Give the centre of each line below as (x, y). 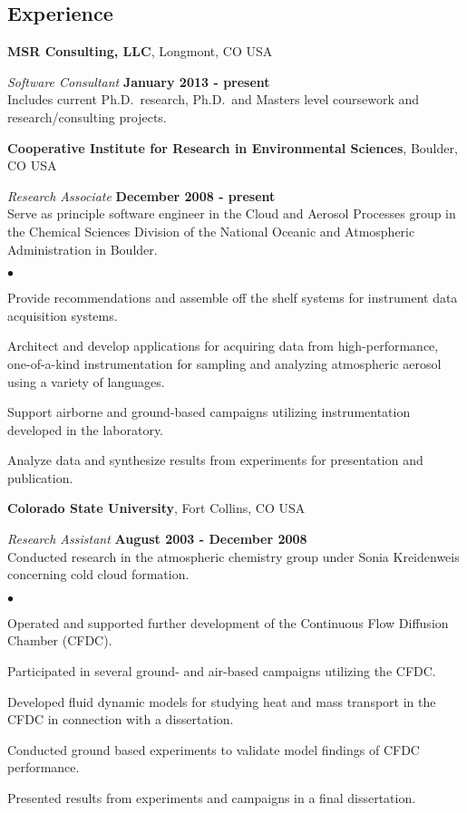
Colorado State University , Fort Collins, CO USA (156, 508)
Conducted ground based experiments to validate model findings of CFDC (214, 749)
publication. (40, 477)
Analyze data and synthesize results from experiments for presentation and (215, 460)
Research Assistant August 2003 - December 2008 (157, 539)
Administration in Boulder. (83, 249)
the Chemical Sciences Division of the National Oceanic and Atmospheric (211, 231)
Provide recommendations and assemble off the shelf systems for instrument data (233, 298)
